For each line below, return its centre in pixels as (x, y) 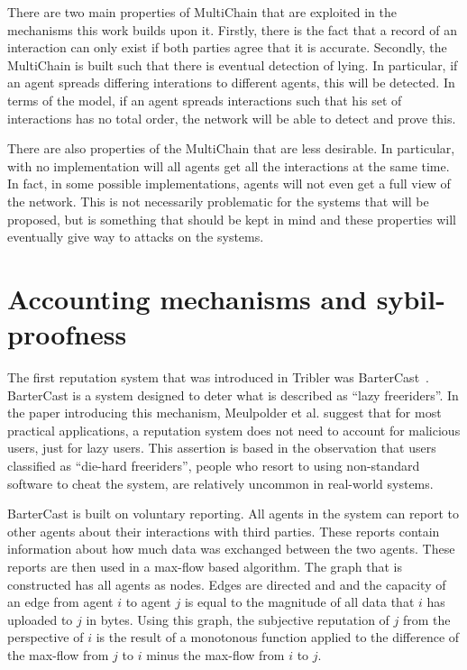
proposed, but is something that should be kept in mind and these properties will (232, 219)
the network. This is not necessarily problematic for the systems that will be (218, 201)
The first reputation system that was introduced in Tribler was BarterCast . (218, 377)
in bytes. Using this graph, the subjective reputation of (238, 619)
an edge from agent (60, 602)
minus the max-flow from (215, 654)
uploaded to (40, 619)
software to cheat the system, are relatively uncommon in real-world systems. (220, 483)
